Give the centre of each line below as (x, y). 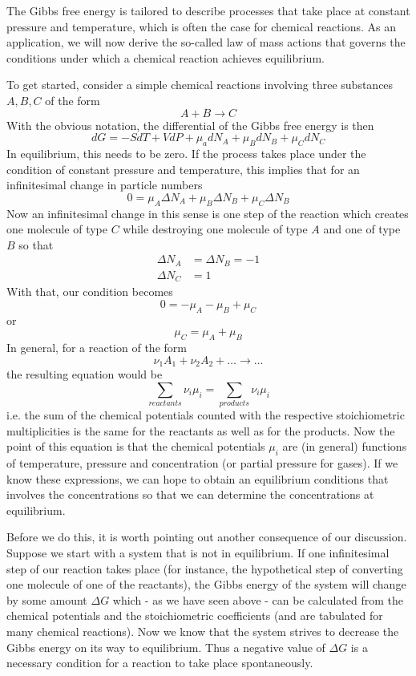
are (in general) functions (345, 446)
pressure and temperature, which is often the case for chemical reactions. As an (201, 26)
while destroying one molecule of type (215, 229)
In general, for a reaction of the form (97, 348)
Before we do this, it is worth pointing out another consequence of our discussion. (207, 537)
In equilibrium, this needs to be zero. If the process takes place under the (186, 153)
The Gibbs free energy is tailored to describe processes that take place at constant (208, 10)
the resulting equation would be (85, 374)
